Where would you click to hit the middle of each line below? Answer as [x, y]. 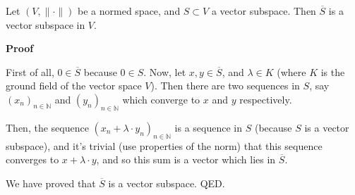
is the [333, 71]
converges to [32, 159]
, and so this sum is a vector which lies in [186, 159]
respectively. [266, 99]
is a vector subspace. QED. [167, 183]
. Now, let [165, 71]
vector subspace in [46, 24]
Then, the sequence [47, 127]
